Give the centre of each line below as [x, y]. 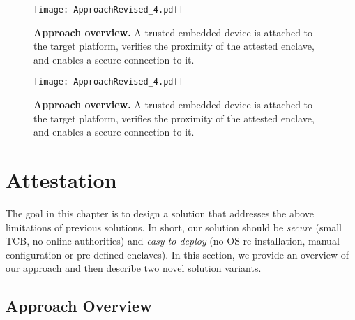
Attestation [61, 180]
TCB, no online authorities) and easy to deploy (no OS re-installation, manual [173, 241]
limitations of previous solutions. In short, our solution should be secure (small [174, 227]
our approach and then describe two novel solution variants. [134, 268]
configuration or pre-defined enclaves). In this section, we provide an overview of [177, 254]
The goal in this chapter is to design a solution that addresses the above [160, 213]
